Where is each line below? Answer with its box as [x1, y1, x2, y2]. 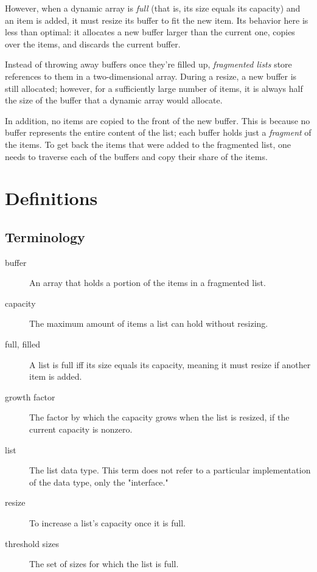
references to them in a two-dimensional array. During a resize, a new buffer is [5, 69, 297, 82]
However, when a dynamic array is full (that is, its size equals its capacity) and [5, 2, 301, 14]
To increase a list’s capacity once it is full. [29, 517, 186, 529]
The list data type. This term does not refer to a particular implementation [29, 464, 311, 476]
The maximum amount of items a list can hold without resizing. [29, 317, 268, 330]
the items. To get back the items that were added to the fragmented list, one [5, 138, 291, 150]
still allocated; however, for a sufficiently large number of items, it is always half [5, 82, 303, 94]
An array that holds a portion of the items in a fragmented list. [29, 276, 266, 289]
